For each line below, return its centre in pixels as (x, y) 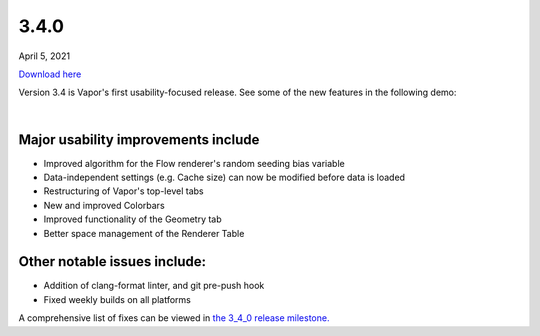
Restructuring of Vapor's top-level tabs (123, 191)
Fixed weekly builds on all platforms (117, 299)
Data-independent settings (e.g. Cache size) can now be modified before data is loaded (224, 177)
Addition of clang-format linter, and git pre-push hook (154, 286)
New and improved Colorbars (104, 205)
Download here (50, 74)
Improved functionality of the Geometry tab (132, 219)
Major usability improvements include (139, 139)
